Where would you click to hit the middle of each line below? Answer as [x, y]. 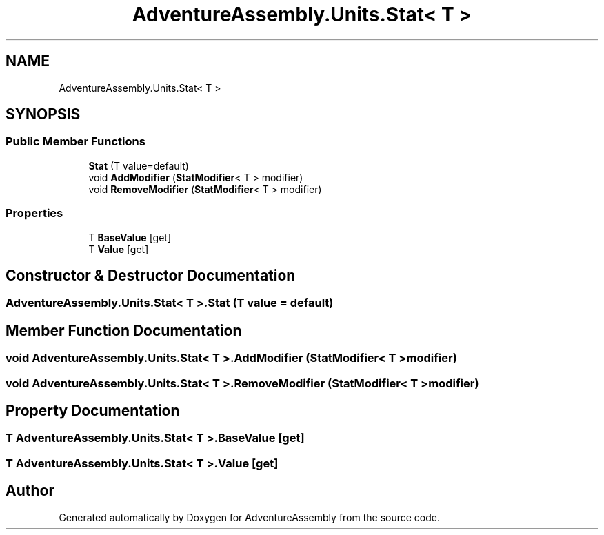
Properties [34, 213]
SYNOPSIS [43, 114]
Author [30, 491]
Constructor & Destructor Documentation [151, 275]
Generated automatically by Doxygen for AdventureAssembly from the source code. [250, 517]
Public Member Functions [75, 142]
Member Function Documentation [124, 330]
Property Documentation [93, 411]
